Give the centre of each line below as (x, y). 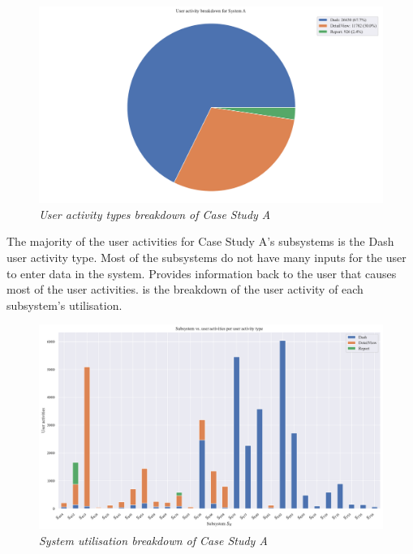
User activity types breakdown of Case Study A (155, 214)
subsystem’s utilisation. (65, 305)
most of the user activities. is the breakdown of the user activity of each (185, 289)
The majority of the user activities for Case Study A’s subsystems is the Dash (200, 241)
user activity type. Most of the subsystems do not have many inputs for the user (206, 257)
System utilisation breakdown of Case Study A (153, 540)
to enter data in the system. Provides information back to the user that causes (202, 273)
